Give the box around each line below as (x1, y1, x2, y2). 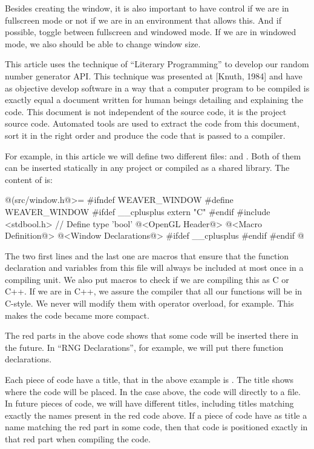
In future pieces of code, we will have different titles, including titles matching (5, 397, 294, 410)
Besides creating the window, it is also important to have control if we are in (5, 2, 289, 14)
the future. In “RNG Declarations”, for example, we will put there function (5, 341, 284, 353)
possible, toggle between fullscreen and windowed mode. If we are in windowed (5, 25, 296, 38)
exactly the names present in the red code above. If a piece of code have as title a (5, 408, 307, 421)
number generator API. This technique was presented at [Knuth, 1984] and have (5, 69, 303, 82)
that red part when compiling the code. (5, 433, 151, 445)
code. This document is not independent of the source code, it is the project (5, 105, 287, 118)
